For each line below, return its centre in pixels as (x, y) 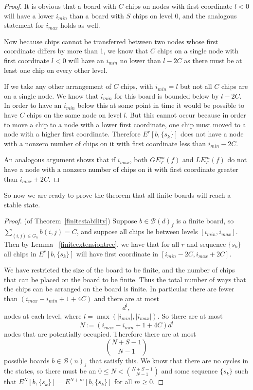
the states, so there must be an (50, 371)
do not (237, 160)
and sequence (206, 244)
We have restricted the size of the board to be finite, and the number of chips (119, 270)
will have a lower (29, 15)
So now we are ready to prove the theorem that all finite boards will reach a (117, 195)
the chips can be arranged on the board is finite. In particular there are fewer (119, 289)
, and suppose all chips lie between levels (137, 231)
